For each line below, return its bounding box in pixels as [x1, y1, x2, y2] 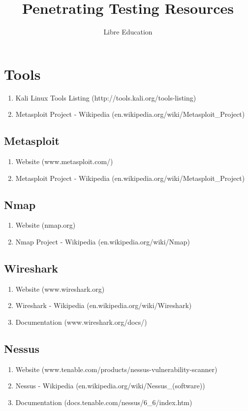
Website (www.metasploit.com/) [15, 156, 113, 167]
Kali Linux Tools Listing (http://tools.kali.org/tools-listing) [15, 92, 196, 103]
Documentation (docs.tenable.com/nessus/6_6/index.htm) [15, 397, 192, 407]
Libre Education [103, 27, 153, 37]
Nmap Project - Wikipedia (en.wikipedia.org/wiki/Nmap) [15, 237, 190, 247]
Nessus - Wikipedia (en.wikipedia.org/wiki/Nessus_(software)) [15, 380, 205, 391]
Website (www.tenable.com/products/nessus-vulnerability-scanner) [15, 364, 217, 374]
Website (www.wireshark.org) [15, 283, 105, 294]
